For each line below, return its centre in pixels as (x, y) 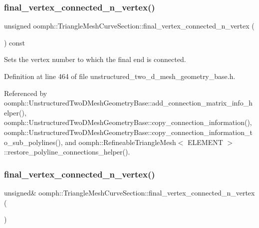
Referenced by (26, 93)
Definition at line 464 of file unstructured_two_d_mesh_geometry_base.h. (120, 76)
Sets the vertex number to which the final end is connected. (95, 59)
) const (15, 42)
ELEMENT (205, 142)
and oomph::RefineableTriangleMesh (121, 142)
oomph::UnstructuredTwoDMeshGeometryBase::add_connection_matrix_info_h (128, 103)
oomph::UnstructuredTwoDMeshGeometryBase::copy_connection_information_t (128, 132)
